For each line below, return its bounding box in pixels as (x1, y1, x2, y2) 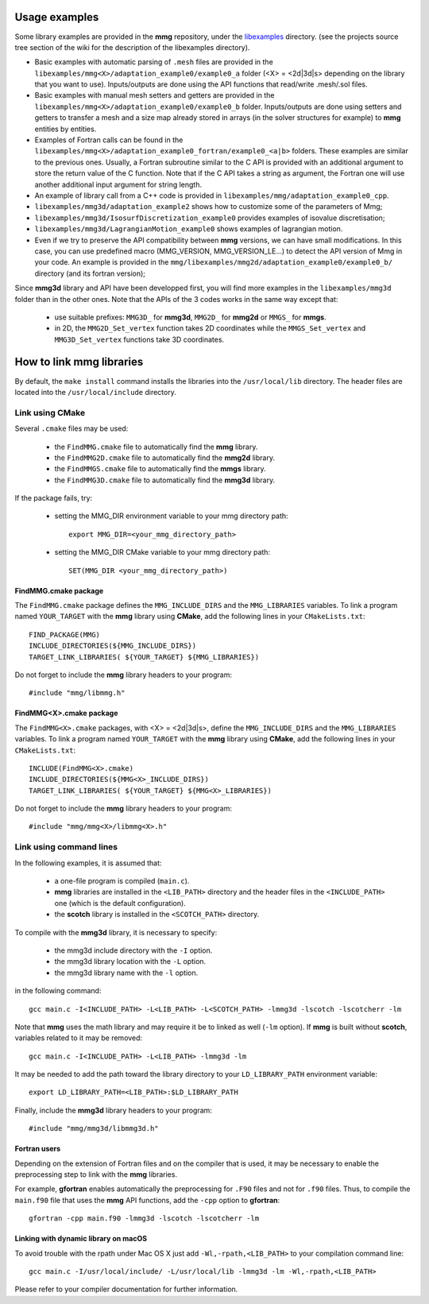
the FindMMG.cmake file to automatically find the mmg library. (54, 442, 258, 451)
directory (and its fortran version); (34, 269, 146, 278)
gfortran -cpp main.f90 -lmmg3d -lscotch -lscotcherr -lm (29, 1214, 260, 1223)
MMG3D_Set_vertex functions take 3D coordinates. (54, 335, 225, 344)
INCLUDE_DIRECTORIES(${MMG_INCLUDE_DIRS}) (29, 641, 197, 651)
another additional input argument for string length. (34, 180, 203, 189)
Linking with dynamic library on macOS (14, 1234, 147, 1244)
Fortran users (14, 1144, 61, 1154)
